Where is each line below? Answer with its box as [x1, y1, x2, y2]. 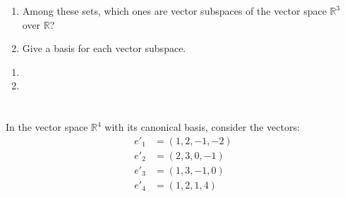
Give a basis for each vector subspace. [22, 41, 186, 56]
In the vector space [6, 120, 88, 134]
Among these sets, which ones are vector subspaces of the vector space [22, 4, 327, 18]
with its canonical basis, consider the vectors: [104, 120, 300, 134]
